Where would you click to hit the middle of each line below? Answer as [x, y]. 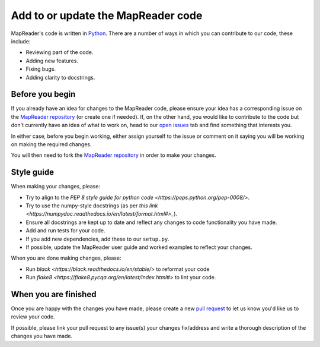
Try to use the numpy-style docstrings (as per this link [92, 206]
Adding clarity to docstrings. [60, 77]
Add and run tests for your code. [65, 231]
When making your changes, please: [56, 187]
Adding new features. [52, 61]
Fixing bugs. [41, 69]
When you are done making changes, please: [66, 258]
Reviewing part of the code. [60, 52]
